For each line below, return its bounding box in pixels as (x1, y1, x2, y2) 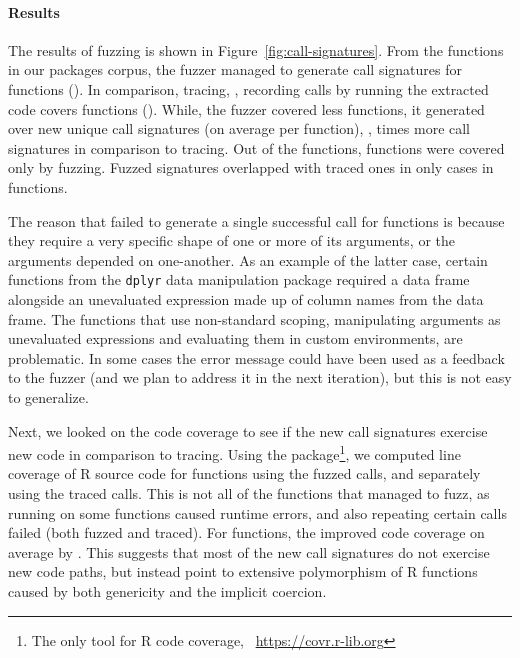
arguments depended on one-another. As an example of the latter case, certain (8, 249, 488, 270)
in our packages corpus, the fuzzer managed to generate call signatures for (8, 59, 462, 80)
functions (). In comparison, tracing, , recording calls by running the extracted (8, 78, 489, 99)
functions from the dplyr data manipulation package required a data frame (8, 269, 470, 290)
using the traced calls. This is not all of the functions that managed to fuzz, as (8, 482, 490, 503)
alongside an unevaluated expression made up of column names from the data (8, 288, 484, 309)
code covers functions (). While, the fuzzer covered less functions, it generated (8, 98, 485, 119)
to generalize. (8, 386, 89, 407)
